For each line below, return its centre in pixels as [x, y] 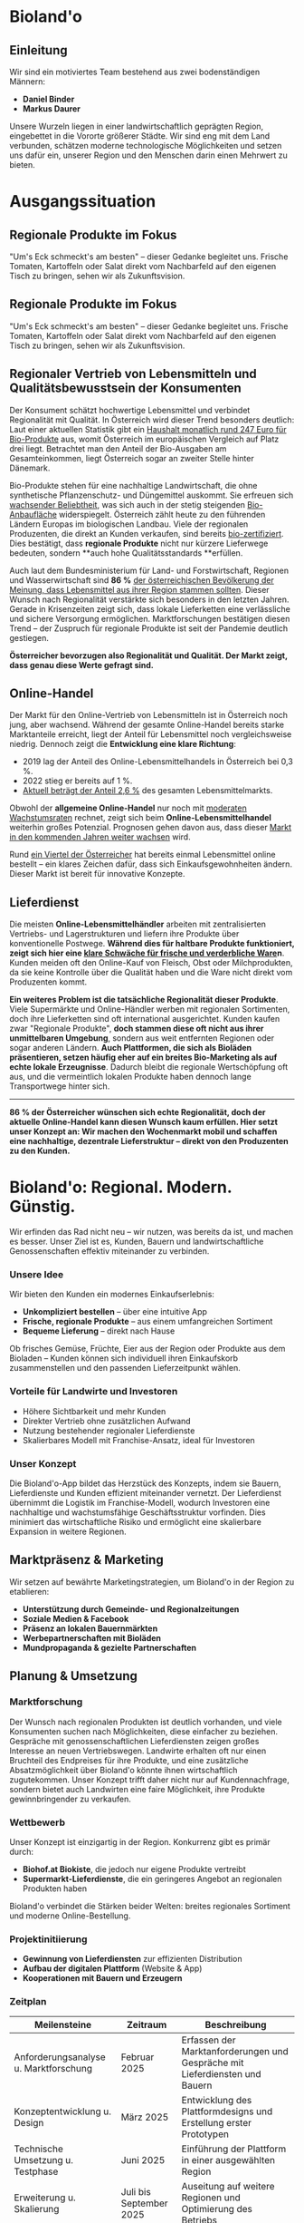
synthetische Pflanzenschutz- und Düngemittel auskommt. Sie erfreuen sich [152, 495]
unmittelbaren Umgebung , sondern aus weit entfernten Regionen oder [142, 1038]
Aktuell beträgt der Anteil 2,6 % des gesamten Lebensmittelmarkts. [147, 791]
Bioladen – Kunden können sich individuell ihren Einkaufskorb [123, 1358]
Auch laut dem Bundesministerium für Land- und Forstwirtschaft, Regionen [149, 570]
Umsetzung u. [44, 2160]
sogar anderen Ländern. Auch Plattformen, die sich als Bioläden [131, 1048]
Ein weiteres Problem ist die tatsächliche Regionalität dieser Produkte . [144, 1000]
